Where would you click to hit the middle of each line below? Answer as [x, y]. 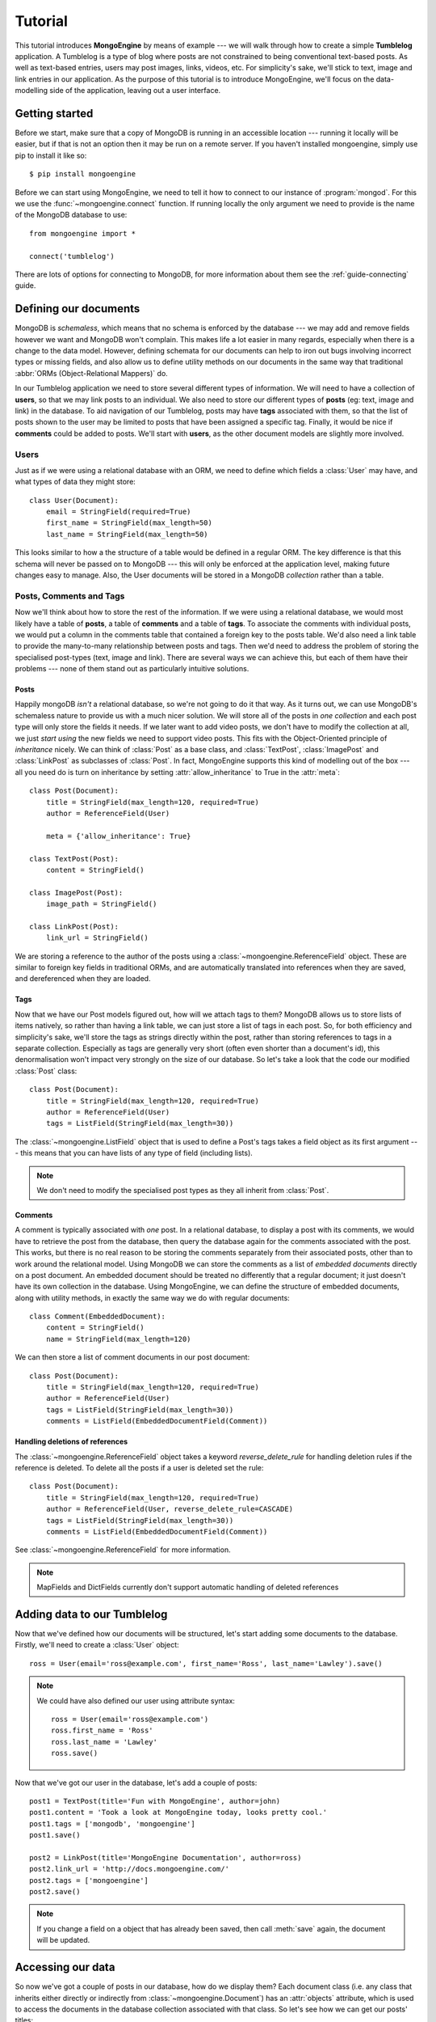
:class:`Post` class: [46, 1071]
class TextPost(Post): [74, 859]
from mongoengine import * [83, 233]
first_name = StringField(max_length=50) [129, 523]
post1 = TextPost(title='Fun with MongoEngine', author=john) [155, 1801]
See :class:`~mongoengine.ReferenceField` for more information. [123, 1550]
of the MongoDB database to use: [71, 215]
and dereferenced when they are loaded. [83, 979]
